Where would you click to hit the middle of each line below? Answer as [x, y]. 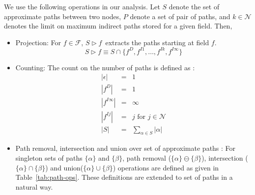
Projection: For [38, 42]
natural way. [34, 186]
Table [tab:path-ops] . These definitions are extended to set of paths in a [124, 177]
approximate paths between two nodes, [63, 16]
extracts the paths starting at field [157, 42]
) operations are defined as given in [166, 167]
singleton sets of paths [49, 158]
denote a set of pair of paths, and [180, 16]
